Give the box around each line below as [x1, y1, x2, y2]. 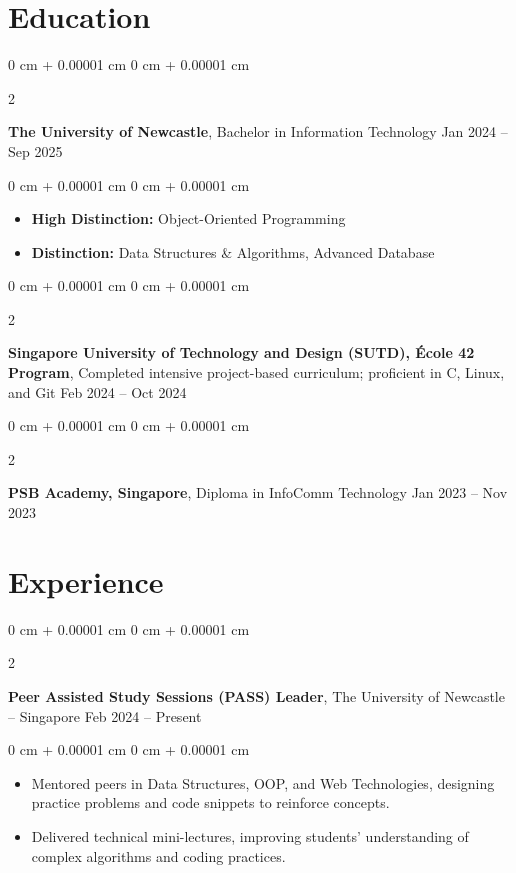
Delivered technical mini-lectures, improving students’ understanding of [31, 825, 469, 846]
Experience [8, 560, 164, 601]
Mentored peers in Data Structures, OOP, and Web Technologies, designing [31, 772, 495, 793]
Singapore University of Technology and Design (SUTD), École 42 [8, 342, 475, 363]
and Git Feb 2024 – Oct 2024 [8, 381, 187, 402]
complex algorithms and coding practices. [31, 845, 286, 866]
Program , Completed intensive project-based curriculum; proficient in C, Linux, [8, 362, 505, 383]
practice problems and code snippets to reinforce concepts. [31, 792, 390, 813]
